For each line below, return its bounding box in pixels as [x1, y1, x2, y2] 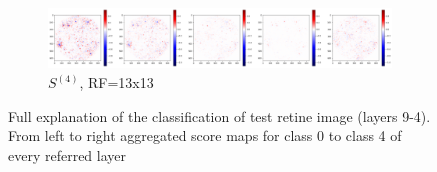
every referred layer [8, 144, 127, 165]
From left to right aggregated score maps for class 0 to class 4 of [8, 125, 402, 146]
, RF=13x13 [79, 72, 154, 93]
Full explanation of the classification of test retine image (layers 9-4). [8, 105, 431, 126]
